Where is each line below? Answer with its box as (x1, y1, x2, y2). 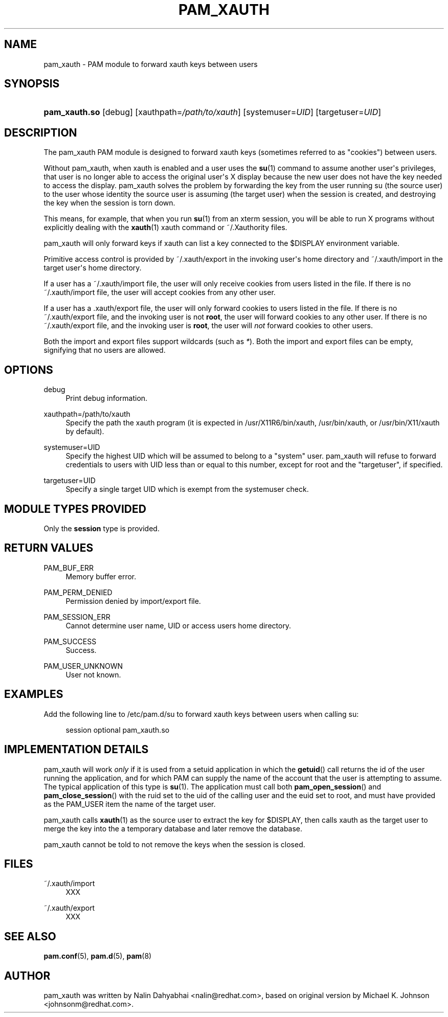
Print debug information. (65, 394, 148, 403)
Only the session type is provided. (43, 524, 160, 533)
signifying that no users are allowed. (43, 346, 166, 355)
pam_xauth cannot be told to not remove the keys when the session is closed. (43, 840, 305, 849)
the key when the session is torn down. (43, 198, 175, 208)
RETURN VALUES (4, 541, 94, 555)
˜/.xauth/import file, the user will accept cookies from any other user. (43, 288, 276, 297)
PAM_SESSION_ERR (43, 612, 110, 621)
